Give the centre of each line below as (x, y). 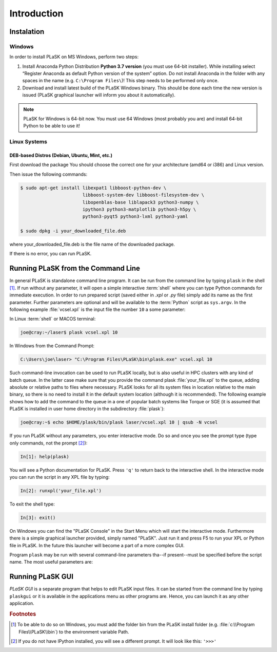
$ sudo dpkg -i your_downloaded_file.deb (73, 231)
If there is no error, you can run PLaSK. (51, 254)
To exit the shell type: (32, 504)
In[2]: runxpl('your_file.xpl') (61, 490)
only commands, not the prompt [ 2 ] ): (48, 443)
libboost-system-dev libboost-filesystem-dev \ (143, 195)
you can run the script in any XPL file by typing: (60, 477)
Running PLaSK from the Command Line (75, 268)
